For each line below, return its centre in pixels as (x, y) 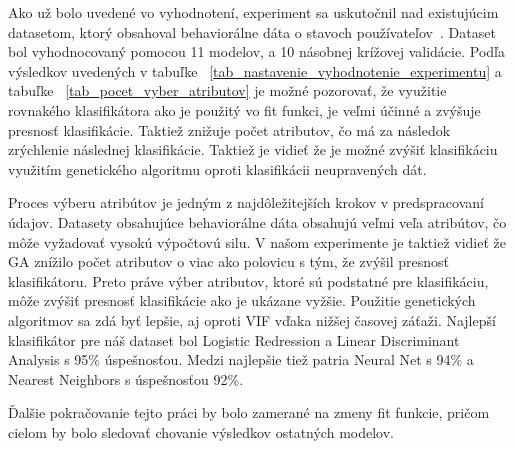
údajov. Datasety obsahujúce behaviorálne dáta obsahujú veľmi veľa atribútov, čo (257, 221)
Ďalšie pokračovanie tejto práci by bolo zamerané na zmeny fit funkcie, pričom (249, 412)
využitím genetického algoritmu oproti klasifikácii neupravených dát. (217, 168)
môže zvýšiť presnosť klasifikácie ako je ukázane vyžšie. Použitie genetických (242, 300)
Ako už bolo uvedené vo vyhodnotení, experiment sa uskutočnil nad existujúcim (253, 12)
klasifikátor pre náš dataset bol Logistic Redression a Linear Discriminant (234, 339)
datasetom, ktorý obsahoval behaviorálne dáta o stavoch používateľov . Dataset (252, 31)
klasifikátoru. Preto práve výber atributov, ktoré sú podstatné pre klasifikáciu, (248, 280)
